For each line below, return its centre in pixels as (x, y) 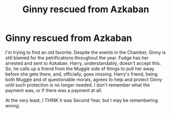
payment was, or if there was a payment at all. (54, 90)
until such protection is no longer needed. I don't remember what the (78, 85)
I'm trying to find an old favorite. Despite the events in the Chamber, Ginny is (86, 52)
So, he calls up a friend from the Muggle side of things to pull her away (80, 69)
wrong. (13, 105)
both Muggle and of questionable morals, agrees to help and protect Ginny (84, 79)
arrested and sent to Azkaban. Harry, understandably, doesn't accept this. (83, 63)
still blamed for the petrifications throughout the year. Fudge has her (77, 58)
